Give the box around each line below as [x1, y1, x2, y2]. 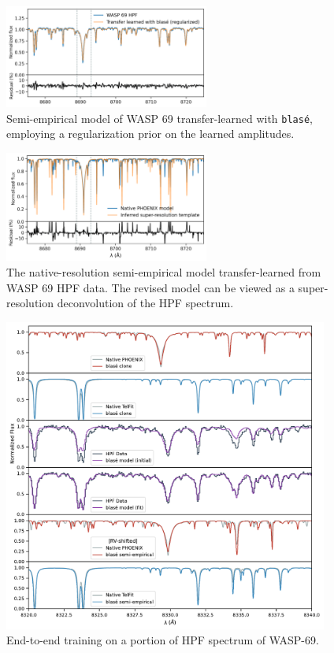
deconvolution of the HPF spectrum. [57, 295, 234, 311]
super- [298, 279, 328, 295]
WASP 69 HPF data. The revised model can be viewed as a [6, 279, 295, 295]
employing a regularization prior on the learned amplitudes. [6, 125, 295, 142]
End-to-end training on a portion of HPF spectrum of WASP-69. [6, 632, 319, 648]
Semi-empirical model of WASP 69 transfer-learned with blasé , [6, 109, 313, 126]
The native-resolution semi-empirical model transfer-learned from [6, 264, 321, 280]
